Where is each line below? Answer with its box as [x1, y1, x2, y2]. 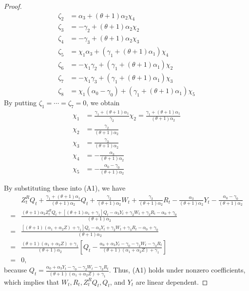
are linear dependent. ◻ [135, 276, 208, 287]
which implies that [4, 276, 59, 287]
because [4, 265, 27, 275]
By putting [4, 97, 37, 108]
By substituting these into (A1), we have [4, 182, 126, 193]
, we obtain [86, 97, 120, 108]
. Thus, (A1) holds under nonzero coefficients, [109, 265, 246, 275]
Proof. [4, 1, 22, 11]
